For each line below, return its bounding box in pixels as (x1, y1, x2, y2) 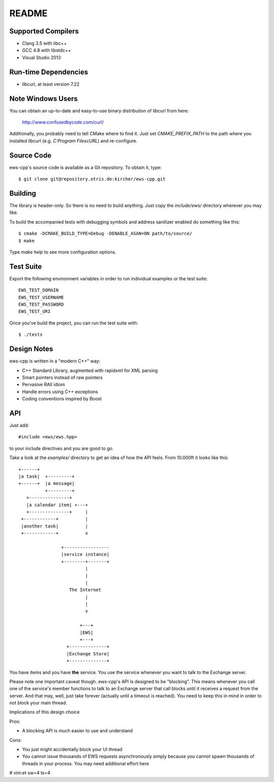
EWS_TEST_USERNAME (18, 294, 64, 300)
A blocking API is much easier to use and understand (22, 728, 133, 734)
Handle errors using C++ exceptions (22, 388, 98, 395)
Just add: (9, 422, 29, 428)
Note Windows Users (9, 94, 78, 103)
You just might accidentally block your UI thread (22, 747, 123, 753)
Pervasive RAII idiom (22, 382, 65, 388)
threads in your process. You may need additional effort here (22, 760, 149, 766)
